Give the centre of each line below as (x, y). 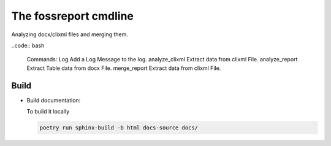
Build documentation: (54, 100)
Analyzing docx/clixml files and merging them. (70, 34)
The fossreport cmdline (73, 16)
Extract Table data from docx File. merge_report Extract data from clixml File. (124, 68)
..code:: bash (28, 45)
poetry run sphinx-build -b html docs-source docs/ (119, 128)
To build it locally (48, 112)
